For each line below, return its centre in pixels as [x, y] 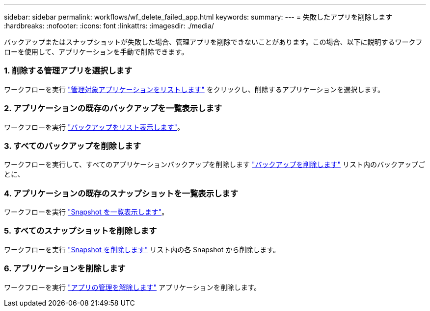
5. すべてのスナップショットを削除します [81, 231]
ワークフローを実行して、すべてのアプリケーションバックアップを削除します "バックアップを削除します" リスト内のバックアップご [215, 165]
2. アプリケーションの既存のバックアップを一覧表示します [113, 108]
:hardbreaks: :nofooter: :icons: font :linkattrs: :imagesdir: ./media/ [109, 26]
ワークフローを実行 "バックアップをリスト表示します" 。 [94, 127]
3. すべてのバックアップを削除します [72, 146]
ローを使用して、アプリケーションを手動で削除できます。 [96, 52]
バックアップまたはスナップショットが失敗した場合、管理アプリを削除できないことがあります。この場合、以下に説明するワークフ [213, 42]
